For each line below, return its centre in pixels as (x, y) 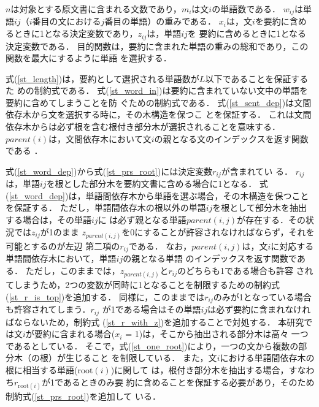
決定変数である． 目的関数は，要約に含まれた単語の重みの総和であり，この (157, 46)
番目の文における (67, 21)
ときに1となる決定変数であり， (76, 33)
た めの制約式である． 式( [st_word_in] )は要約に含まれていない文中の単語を (157, 90)
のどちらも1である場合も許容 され (245, 270)
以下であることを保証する (257, 78)
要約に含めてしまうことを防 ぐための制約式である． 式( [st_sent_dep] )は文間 (159, 102)
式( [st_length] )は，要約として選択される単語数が (102, 78)
